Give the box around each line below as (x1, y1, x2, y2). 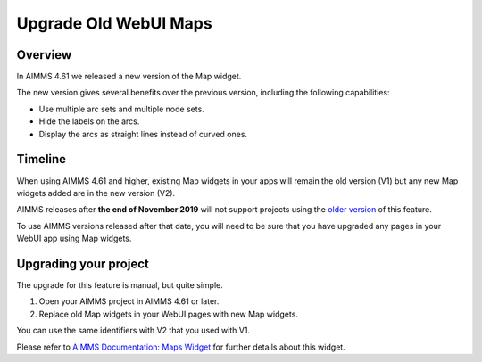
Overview (16, 47, 72, 62)
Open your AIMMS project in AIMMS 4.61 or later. (38, 296, 220, 307)
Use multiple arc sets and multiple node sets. (38, 103, 204, 114)
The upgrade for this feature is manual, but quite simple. (16, 280, 223, 290)
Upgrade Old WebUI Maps (16, 13, 213, 33)
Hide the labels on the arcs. (38, 116, 140, 127)
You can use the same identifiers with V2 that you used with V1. (16, 325, 250, 336)
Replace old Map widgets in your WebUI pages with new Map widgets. (38, 309, 299, 319)
